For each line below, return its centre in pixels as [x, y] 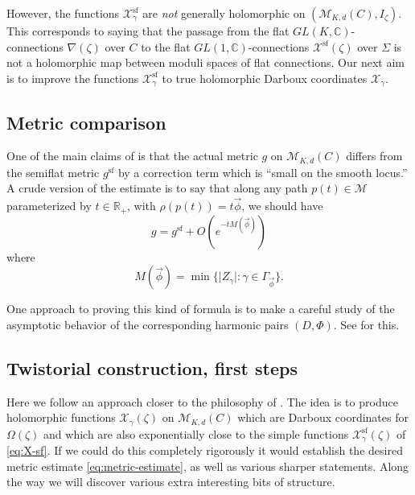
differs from [374, 156]
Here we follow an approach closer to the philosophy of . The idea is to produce [202, 401]
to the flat [166, 46]
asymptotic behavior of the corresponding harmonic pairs [148, 324]
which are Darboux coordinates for [323, 417]
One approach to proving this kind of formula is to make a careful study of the [201, 309]
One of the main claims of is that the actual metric [132, 156]
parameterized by [49, 206]
